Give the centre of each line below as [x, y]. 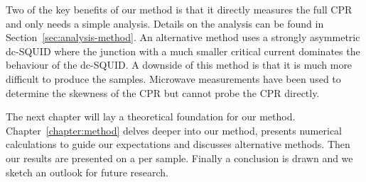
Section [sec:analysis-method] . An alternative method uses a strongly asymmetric [183, 37]
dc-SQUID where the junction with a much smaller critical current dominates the [183, 51]
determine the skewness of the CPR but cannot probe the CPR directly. [163, 92]
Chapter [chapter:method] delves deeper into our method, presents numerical [174, 130]
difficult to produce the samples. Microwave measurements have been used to [173, 78]
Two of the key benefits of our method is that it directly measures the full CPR [179, 9]
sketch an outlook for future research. [87, 172]
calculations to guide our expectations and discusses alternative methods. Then [178, 144]
